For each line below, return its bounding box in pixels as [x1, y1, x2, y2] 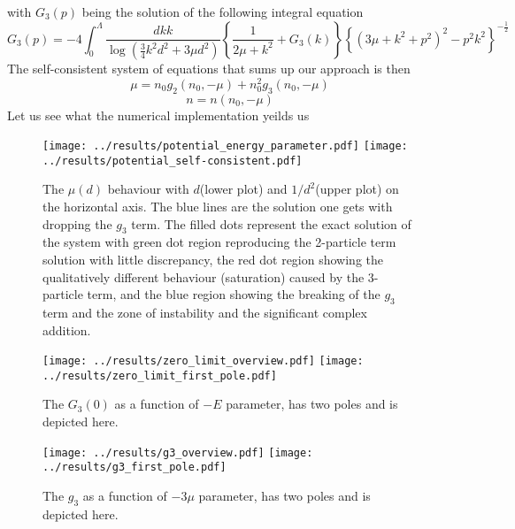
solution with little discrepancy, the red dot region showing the [42, 249, 383, 268]
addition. [42, 320, 91, 339]
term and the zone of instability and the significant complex [42, 303, 367, 321]
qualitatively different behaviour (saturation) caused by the [42, 267, 365, 286]
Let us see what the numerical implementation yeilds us [7, 105, 310, 124]
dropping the [42, 214, 112, 233]
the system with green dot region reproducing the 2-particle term [42, 233, 396, 251]
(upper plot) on [315, 180, 399, 198]
